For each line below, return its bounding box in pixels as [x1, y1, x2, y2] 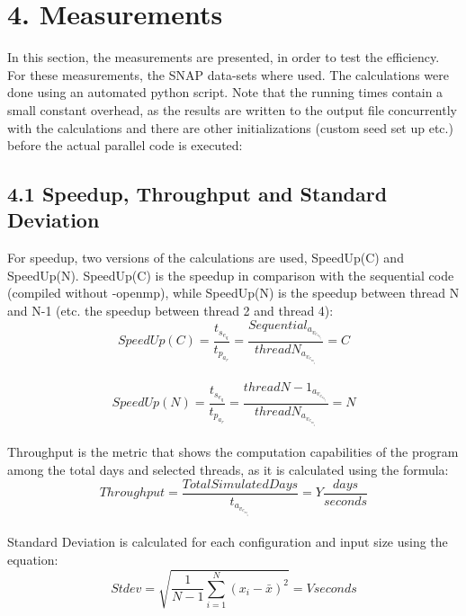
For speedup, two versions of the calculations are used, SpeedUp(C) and [7, 248, 404, 267]
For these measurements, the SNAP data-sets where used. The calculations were [7, 65, 450, 84]
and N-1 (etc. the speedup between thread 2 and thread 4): [7, 301, 334, 320]
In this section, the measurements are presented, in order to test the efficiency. [7, 48, 440, 67]
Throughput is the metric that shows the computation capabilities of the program [7, 442, 459, 461]
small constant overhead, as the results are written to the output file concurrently [7, 100, 457, 119]
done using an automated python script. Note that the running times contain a [7, 83, 444, 102]
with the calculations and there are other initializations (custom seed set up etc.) [7, 118, 453, 137]
